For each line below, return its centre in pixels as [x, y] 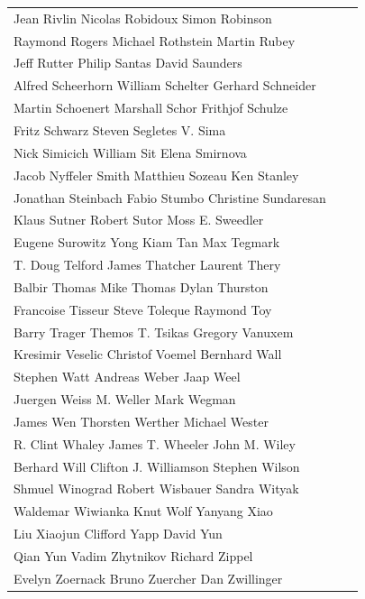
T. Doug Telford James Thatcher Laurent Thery [147, 265]
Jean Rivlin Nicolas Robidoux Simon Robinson [143, 18]
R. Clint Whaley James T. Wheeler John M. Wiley [155, 443]
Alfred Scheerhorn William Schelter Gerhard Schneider [165, 85]
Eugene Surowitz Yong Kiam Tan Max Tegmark [147, 242]
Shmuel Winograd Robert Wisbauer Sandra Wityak [156, 488]
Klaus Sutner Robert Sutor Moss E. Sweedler [139, 220]
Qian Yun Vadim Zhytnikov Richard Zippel [133, 556]
